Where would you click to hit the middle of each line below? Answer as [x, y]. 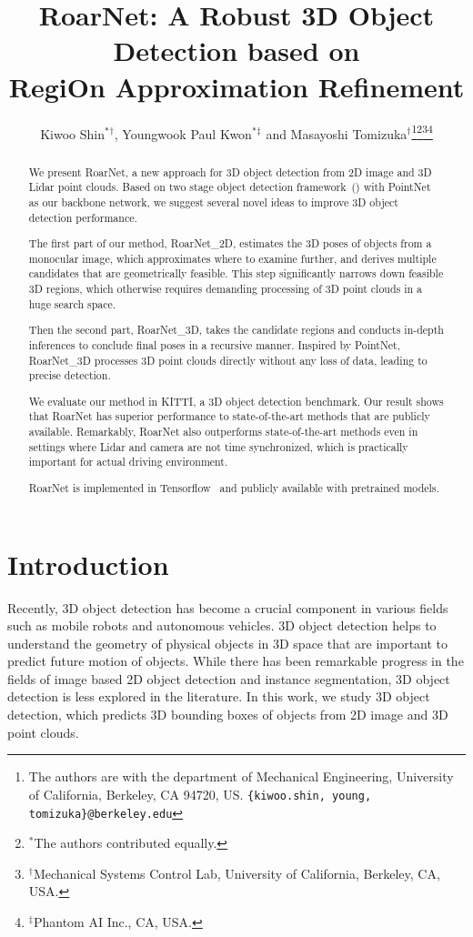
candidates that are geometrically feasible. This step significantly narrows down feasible [236, 273]
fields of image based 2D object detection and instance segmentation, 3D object [229, 678]
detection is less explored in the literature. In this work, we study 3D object [219, 696]
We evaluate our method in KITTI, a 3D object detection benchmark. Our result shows [236, 401]
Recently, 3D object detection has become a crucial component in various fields [228, 607]
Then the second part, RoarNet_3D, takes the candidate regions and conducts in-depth [236, 330]
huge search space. [72, 303]
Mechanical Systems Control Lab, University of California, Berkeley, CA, [236, 873]
